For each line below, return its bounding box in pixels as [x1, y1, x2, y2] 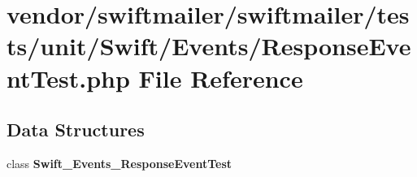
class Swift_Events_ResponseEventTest [7, 154, 232, 171]
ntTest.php [7, 61, 130, 94]
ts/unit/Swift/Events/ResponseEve [7, 29, 411, 63]
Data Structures [7, 117, 145, 142]
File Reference [138, 61, 303, 94]
